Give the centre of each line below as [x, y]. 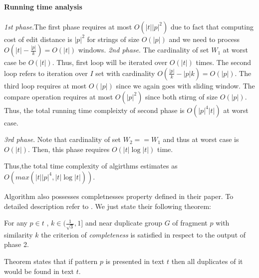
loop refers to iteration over [46, 73]
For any [16, 223]
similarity [18, 234]
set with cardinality [125, 73]
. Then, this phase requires [69, 149]
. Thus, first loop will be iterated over [110, 62]
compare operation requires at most [59, 96]
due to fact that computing [212, 26]
